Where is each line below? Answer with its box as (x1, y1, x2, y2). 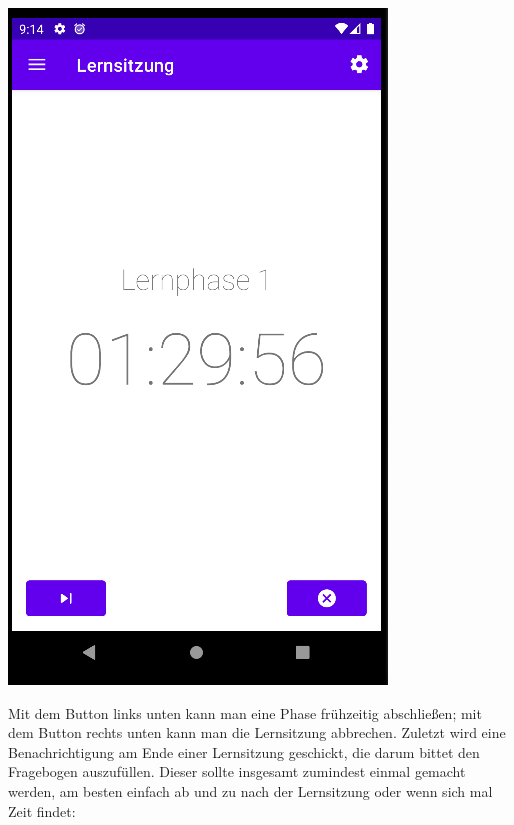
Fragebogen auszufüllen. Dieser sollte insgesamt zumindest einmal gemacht (8, 761, 466, 782)
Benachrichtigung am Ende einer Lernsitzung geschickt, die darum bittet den (8, 741, 480, 762)
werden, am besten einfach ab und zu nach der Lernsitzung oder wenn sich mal (8, 780, 493, 801)
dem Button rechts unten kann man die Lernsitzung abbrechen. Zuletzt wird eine (8, 722, 506, 743)
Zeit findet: (8, 800, 76, 821)
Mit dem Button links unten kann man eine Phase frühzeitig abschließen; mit (8, 702, 482, 723)
